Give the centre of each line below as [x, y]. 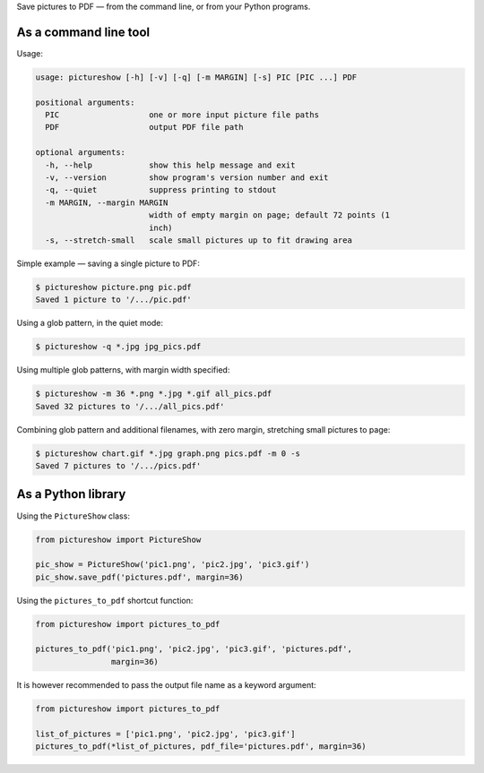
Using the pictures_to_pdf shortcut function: [105, 600]
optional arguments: [80, 153]
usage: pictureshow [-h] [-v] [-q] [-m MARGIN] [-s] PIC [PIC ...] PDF [196, 77]
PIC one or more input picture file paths [182, 115]
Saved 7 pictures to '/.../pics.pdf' [118, 466]
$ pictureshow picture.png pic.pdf [113, 287]
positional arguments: [85, 102]
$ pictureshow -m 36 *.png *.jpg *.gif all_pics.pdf [154, 394]
